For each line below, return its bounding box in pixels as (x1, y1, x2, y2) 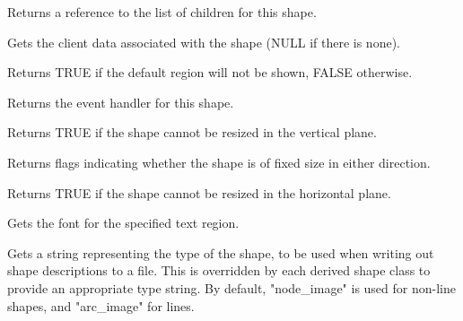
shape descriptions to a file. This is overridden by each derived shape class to (7, 261, 431, 280)
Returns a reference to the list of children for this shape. (7, 3, 317, 21)
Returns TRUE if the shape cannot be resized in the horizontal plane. (7, 183, 391, 202)
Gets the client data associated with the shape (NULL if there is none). (7, 32, 400, 51)
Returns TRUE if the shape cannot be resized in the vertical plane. (7, 123, 377, 142)
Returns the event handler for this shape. (7, 92, 234, 111)
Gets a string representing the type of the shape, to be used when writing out (7, 243, 434, 262)
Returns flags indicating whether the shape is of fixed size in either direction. (7, 152, 431, 171)
